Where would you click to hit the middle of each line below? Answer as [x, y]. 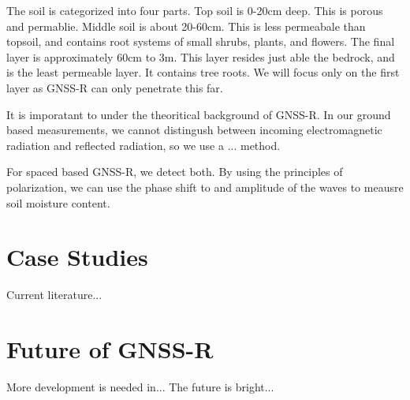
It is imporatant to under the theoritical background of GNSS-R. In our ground [199, 114]
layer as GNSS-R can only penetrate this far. [115, 87]
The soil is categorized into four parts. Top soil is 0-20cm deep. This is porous [195, 10]
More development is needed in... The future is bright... [140, 386]
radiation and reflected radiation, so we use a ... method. [143, 145]
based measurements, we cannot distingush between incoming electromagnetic [194, 130]
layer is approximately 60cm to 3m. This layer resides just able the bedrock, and [201, 56]
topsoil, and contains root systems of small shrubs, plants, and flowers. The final [201, 41]
